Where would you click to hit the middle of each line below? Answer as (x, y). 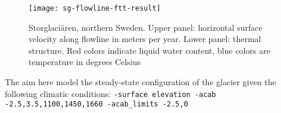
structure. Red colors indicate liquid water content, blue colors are (149, 50)
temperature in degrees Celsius (85, 62)
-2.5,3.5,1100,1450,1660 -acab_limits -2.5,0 (96, 104)
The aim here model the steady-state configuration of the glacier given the (140, 82)
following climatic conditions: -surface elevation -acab (110, 93)
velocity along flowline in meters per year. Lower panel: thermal (145, 39)
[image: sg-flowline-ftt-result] (95, 8)
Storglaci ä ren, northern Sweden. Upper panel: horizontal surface (146, 27)
